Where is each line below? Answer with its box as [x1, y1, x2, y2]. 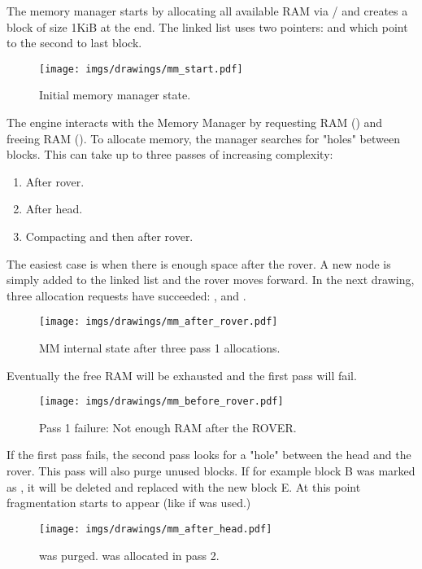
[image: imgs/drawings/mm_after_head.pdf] [39, 523, 272, 535]
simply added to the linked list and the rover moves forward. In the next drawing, [7, 271, 415, 288]
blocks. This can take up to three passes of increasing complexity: [7, 146, 333, 163]
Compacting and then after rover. [25, 228, 194, 244]
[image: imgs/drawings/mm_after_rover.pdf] [39, 316, 278, 328]
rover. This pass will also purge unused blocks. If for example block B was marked [7, 462, 415, 479]
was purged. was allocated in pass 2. [39, 546, 220, 563]
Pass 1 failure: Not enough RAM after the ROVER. [39, 418, 297, 436]
